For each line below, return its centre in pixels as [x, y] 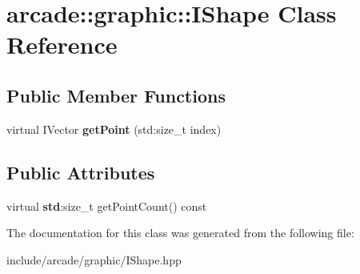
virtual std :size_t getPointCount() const [107, 205]
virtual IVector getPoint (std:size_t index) [114, 129]
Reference [62, 44]
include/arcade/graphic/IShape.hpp [94, 259]
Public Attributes [81, 172]
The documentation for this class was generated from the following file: [180, 233]
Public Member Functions [116, 95]
